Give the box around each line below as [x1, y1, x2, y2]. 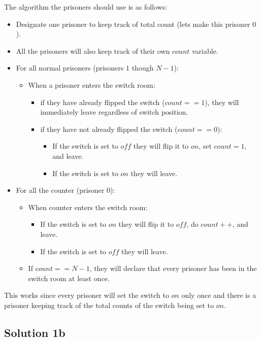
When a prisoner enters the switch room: [28, 79, 155, 90]
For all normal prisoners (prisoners [16, 62, 124, 73]
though [132, 62, 154, 73]
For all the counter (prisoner [16, 185, 105, 195]
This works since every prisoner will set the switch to [4, 290, 169, 300]
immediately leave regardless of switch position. [40, 107, 188, 117]
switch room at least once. [28, 272, 110, 283]
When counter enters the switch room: [28, 201, 148, 212]
